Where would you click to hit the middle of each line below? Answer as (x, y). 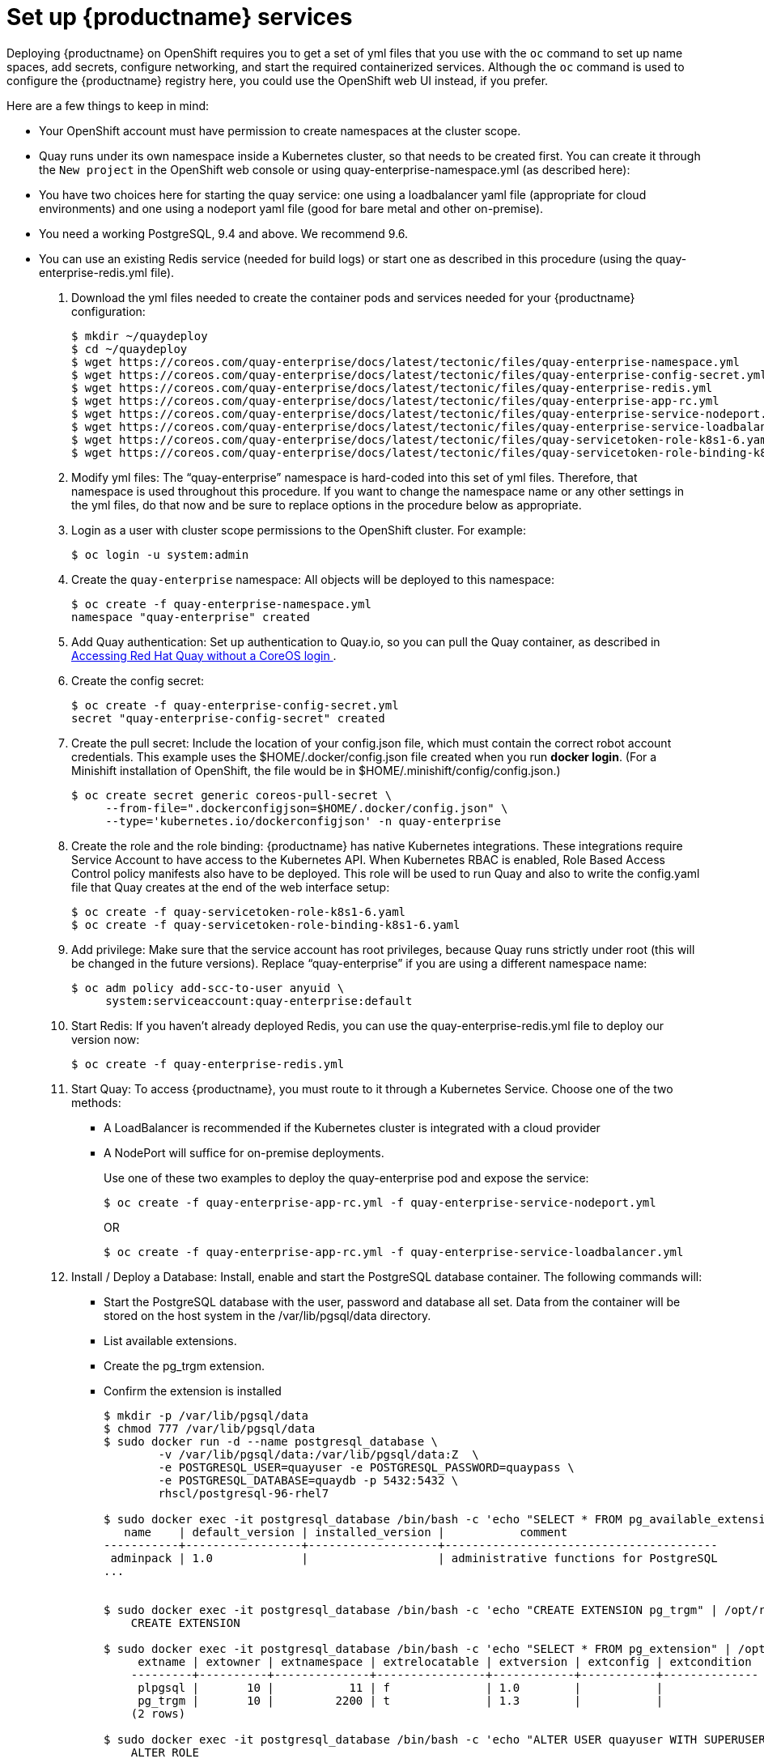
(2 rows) (158, 1713)
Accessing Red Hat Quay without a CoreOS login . (204, 655)
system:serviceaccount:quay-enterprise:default (259, 1001)
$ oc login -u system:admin (160, 554)
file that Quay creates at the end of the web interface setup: (231, 887)
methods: (96, 1102)
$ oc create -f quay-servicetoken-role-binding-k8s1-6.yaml (266, 924)
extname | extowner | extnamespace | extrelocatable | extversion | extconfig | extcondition (445, 1661)
